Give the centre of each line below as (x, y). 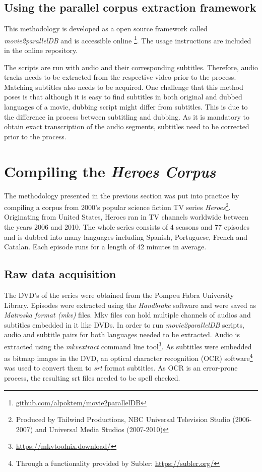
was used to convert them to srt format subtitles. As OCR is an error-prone (121, 368)
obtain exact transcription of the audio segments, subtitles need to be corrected (127, 126)
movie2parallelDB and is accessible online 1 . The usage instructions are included (128, 39)
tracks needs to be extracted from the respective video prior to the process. (120, 77)
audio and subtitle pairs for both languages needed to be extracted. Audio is (122, 334)
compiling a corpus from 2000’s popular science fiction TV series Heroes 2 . (117, 206)
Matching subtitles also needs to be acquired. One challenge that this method (124, 87)
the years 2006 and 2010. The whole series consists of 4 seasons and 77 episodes (127, 226)
